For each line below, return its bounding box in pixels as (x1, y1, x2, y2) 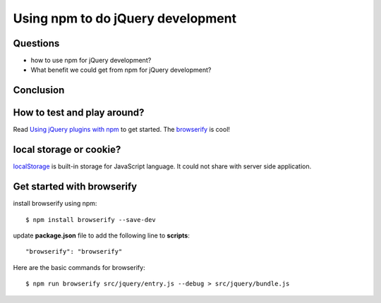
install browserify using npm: (13, 199, 97, 208)
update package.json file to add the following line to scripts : (13, 231, 190, 240)
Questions (13, 37, 60, 49)
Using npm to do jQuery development (13, 11, 236, 26)
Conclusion (13, 85, 65, 97)
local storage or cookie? (13, 144, 121, 156)
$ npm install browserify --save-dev (25, 216, 157, 223)
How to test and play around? (13, 106, 145, 119)
